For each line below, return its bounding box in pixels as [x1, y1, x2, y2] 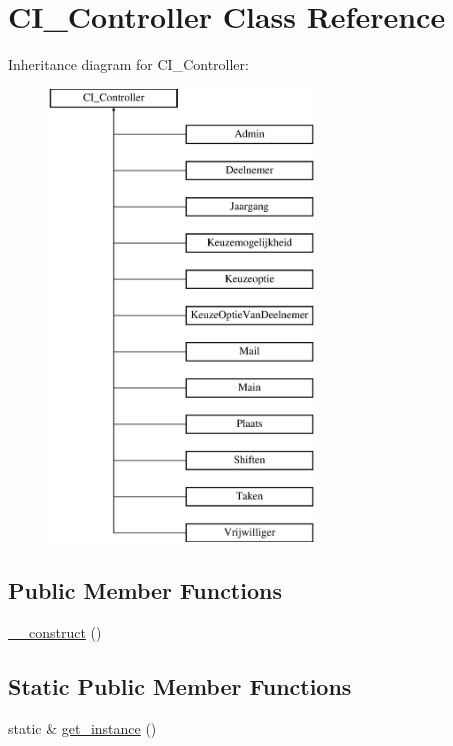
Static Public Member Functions [8, 671, 352, 702]
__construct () [8, 622, 102, 643]
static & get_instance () [8, 717, 157, 738]
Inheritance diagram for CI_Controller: [8, 54, 249, 75]
